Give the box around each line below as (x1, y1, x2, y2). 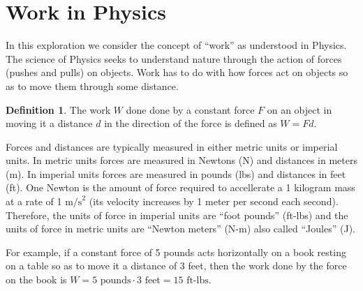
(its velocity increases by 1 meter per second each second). (89, 194, 339, 209)
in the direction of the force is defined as (104, 116, 277, 130)
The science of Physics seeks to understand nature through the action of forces (6, 51, 342, 66)
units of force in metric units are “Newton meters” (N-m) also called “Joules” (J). (6, 221, 355, 236)
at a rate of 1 (6, 194, 62, 209)
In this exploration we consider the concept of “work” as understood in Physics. (6, 38, 347, 52)
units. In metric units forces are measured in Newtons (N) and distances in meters (6, 153, 357, 167)
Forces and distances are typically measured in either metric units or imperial (6, 139, 338, 154)
